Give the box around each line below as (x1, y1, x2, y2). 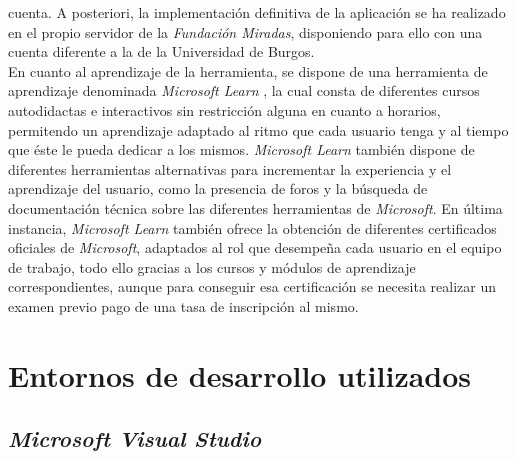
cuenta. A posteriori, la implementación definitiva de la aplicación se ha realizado (8, 2, 506, 22)
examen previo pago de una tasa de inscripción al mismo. (8, 295, 359, 316)
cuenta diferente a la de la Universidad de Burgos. (8, 41, 315, 62)
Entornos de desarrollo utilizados (8, 354, 472, 395)
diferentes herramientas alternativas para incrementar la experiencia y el (8, 158, 452, 179)
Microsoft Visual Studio (8, 423, 262, 454)
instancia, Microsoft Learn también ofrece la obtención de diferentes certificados (8, 217, 497, 238)
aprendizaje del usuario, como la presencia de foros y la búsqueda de (8, 178, 428, 199)
